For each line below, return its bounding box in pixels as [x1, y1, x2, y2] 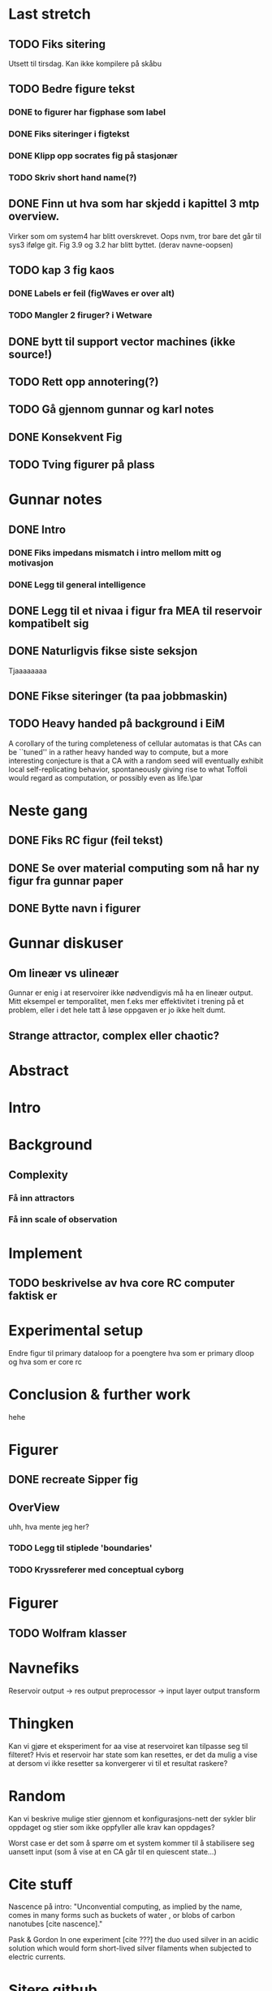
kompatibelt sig [8, 617, 89, 630]
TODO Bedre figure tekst [8, 82, 136, 96]
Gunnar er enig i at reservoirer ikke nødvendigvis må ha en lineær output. [8, 988, 253, 998]
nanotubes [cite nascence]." [8, 1919, 103, 1929]
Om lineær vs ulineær [8, 966, 119, 980]
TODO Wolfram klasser [8, 1626, 127, 1640]
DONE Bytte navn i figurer [8, 902, 141, 915]
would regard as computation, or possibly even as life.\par [8, 773, 204, 782]
